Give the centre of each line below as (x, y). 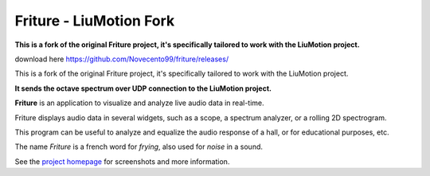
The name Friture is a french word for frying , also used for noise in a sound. (139, 147)
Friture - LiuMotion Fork (95, 21)
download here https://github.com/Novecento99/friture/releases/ (122, 59)
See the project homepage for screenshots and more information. (122, 161)
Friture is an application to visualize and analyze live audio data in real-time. (139, 103)
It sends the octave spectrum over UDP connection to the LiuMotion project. (143, 88)
